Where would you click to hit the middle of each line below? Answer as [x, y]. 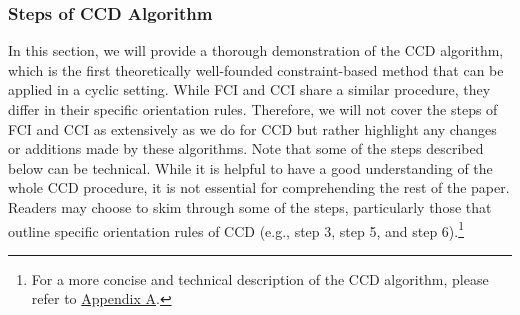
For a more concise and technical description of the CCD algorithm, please [260, 278]
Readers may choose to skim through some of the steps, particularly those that [250, 206]
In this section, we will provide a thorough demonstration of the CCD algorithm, [256, 50]
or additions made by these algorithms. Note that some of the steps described [246, 148]
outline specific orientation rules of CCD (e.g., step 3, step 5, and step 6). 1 [236, 229]
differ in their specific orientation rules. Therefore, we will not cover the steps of [253, 109]
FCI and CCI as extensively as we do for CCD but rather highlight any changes [252, 128]
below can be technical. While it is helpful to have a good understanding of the [250, 167]
